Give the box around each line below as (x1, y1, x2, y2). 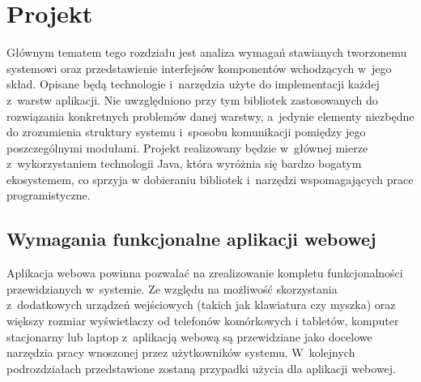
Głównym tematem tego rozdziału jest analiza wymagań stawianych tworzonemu (6, 44, 407, 61)
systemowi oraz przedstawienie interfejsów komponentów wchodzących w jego (6, 59, 392, 76)
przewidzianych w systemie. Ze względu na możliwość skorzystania (6, 280, 338, 297)
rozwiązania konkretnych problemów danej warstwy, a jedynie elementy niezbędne (6, 107, 415, 124)
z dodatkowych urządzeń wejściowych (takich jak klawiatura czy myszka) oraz (6, 296, 396, 313)
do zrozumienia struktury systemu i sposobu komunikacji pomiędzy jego (6, 123, 366, 140)
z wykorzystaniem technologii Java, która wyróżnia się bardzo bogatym (6, 155, 362, 172)
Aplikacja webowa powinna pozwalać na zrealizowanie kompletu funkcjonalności (6, 264, 403, 281)
